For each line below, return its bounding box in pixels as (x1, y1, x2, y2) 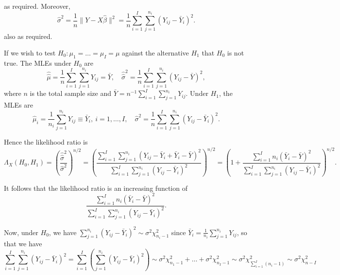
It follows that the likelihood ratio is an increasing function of (4, 183, 187, 193)
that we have (4, 238, 42, 249)
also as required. (4, 31, 52, 41)
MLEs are (4, 99, 34, 110)
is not (227, 47, 244, 57)
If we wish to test (4, 47, 56, 57)
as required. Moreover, (4, 1, 70, 11)
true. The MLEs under (4, 57, 71, 68)
